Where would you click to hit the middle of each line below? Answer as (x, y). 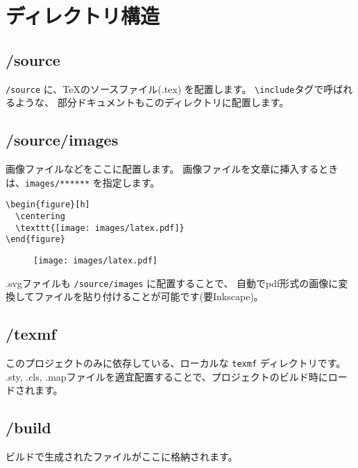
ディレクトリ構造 (83, 16)
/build (28, 427)
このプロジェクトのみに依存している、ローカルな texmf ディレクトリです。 (176, 363)
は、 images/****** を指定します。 (83, 182)
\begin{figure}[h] (48, 205)
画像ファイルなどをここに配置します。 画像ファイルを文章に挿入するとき (172, 169)
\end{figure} (35, 240)
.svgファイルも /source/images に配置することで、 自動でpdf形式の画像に (172, 283)
